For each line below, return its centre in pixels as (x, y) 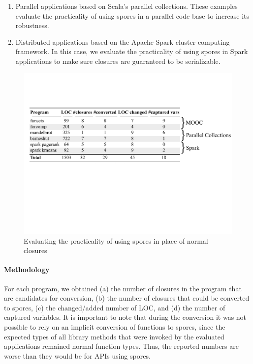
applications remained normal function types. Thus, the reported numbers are (121, 346)
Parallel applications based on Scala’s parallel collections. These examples (126, 6)
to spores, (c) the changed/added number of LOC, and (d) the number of (115, 307)
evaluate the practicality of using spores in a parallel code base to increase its (132, 15)
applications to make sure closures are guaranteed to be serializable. (118, 61)
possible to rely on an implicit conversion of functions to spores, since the (115, 327)
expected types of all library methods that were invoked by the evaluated (114, 336)
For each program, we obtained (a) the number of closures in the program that (123, 288)
